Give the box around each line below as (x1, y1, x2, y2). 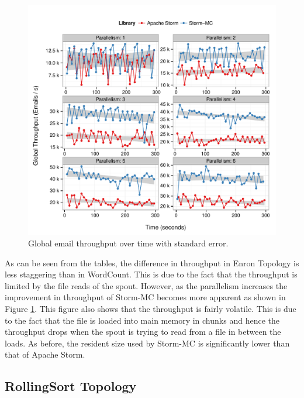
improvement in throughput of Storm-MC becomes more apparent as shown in (5, 291, 286, 303)
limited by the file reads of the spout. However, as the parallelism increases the (5, 279, 288, 291)
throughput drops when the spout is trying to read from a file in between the (5, 325, 281, 338)
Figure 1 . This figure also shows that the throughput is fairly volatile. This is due (5, 302, 296, 314)
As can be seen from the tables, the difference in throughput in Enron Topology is (5, 256, 299, 269)
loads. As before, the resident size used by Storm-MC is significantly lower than (5, 337, 290, 349)
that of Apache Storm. (5, 348, 85, 361)
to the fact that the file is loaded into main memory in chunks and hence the (5, 314, 279, 326)
